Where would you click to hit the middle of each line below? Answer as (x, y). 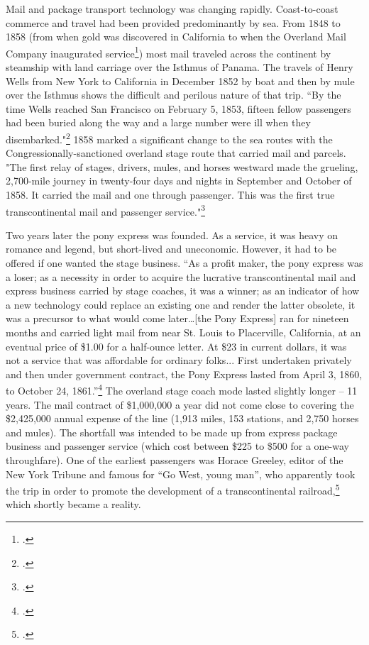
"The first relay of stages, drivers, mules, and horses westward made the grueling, (182, 166)
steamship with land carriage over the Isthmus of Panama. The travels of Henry (180, 67)
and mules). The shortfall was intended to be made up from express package (172, 432)
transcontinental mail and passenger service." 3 (105, 210)
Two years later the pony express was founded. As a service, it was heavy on (172, 235)
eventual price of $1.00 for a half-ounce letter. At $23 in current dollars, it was (176, 346)
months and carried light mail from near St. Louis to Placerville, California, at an (183, 332)
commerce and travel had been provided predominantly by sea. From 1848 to (173, 22)
